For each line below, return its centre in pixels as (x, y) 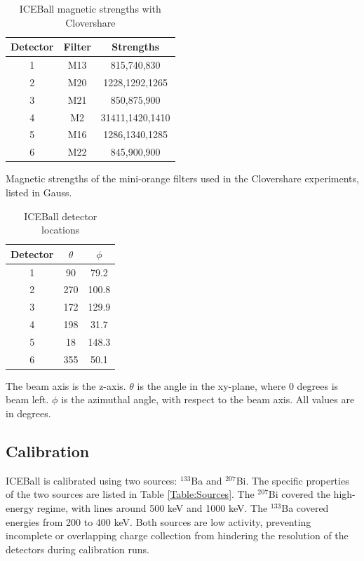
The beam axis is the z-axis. (66, 385)
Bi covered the (299, 494)
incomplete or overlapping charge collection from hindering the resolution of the (177, 535)
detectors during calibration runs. (77, 549)
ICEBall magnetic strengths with (90, 8)
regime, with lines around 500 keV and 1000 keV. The (152, 508)
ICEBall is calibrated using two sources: (92, 480)
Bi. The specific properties (292, 480)
